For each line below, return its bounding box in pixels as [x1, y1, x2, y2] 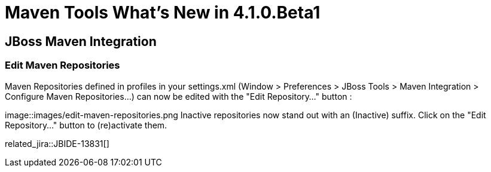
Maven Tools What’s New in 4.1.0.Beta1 [5, 2, 321, 23]
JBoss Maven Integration [5, 33, 157, 49]
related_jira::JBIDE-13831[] [5, 138, 109, 149]
